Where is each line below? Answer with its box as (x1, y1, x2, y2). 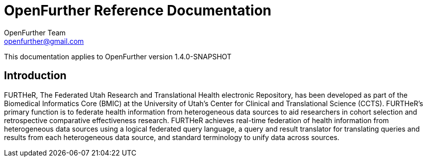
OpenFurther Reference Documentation (4, 2, 272, 19)
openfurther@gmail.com (4, 36, 84, 45)
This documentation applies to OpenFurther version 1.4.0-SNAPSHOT (4, 52, 232, 61)
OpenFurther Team (4, 28, 66, 37)
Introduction (4, 69, 67, 82)
